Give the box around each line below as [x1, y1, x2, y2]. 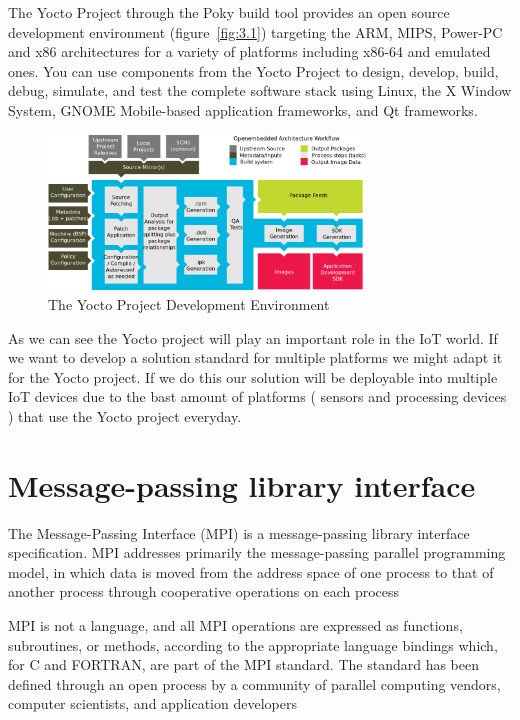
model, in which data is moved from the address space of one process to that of [8, 561, 494, 582]
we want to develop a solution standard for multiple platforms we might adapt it [8, 347, 503, 368]
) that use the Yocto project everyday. [8, 405, 242, 426]
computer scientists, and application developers [8, 693, 297, 714]
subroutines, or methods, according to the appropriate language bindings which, [8, 634, 498, 655]
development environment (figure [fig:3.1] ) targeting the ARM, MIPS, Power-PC [8, 21, 503, 42]
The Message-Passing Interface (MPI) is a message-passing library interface [8, 522, 470, 543]
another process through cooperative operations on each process [8, 581, 400, 602]
